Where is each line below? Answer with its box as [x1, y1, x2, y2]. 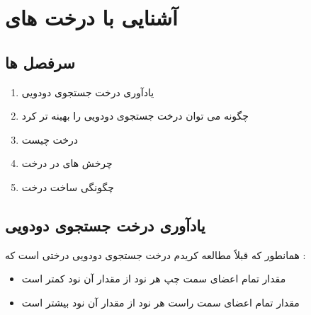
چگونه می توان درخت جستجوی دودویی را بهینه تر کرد [21, 108, 249, 123]
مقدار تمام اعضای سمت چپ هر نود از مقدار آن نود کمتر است [21, 271, 286, 286]
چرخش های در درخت [21, 156, 113, 171]
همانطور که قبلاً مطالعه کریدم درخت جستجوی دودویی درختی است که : [5, 247, 306, 262]
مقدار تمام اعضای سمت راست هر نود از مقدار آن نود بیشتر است [21, 294, 300, 309]
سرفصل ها [5, 51, 75, 73]
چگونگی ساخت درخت [21, 179, 114, 194]
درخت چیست [21, 132, 78, 147]
